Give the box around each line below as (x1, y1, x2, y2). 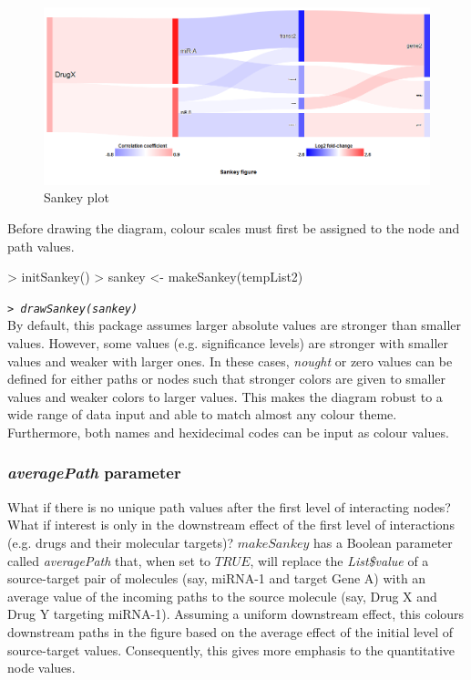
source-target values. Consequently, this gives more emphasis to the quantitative (7, 640, 456, 659)
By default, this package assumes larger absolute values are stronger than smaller (7, 315, 462, 335)
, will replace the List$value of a (250, 551, 429, 570)
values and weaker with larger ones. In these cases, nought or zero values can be (7, 351, 453, 370)
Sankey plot (44, 188, 109, 207)
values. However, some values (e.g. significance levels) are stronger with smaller (7, 333, 449, 352)
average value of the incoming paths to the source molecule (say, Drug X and (7, 586, 437, 605)
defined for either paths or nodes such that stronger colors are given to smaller (7, 369, 446, 388)
